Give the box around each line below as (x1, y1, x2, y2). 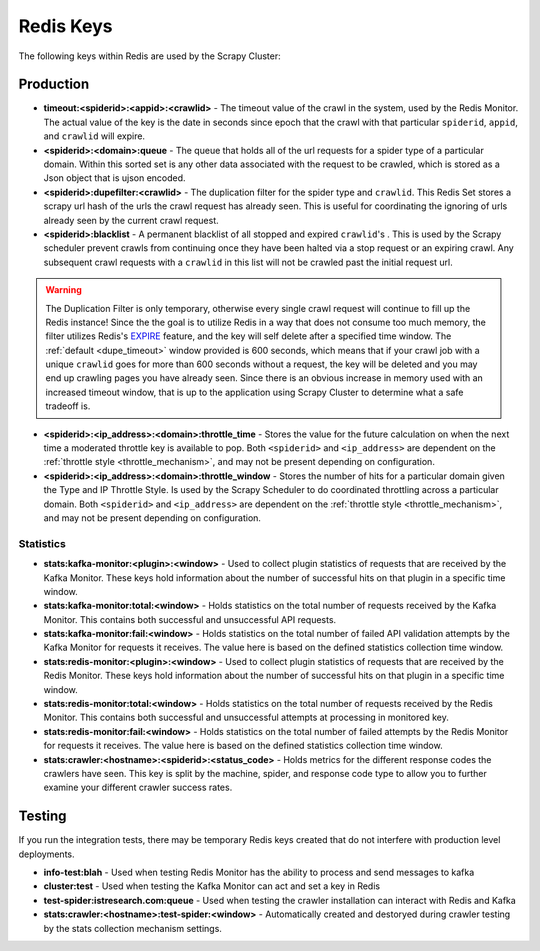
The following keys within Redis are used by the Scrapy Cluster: (18, 50, 281, 62)
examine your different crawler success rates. (43, 781, 233, 794)
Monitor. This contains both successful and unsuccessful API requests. (43, 613, 337, 625)
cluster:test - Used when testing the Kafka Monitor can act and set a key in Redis (43, 880, 380, 892)
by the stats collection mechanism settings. (43, 922, 222, 934)
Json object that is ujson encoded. (43, 172, 186, 184)
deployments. (18, 848, 75, 860)
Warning (45, 284, 82, 296)
